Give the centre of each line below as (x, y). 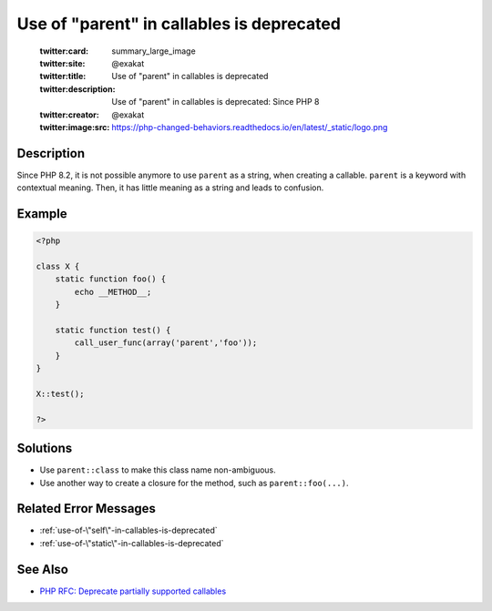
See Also (42, 569)
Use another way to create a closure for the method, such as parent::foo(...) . (195, 483)
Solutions (45, 448)
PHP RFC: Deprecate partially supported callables (133, 591)
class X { (58, 266)
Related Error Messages (87, 509)
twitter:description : (77, 89)
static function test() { (113, 330)
